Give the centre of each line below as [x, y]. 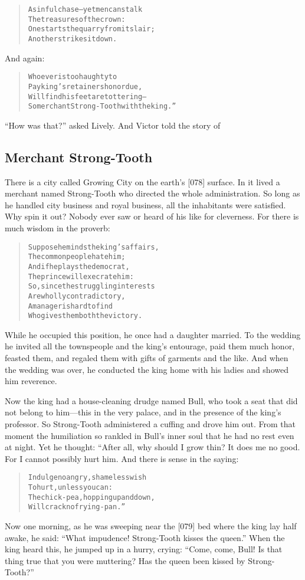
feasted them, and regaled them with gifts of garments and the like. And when [147, 358]
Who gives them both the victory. [85, 316]
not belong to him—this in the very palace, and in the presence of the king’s [143, 412]
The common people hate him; [77, 257]
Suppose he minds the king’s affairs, [94, 247]
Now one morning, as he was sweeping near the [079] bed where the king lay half [151, 526]
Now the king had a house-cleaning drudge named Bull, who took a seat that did [151, 400]
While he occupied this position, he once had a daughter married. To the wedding [153, 334]
